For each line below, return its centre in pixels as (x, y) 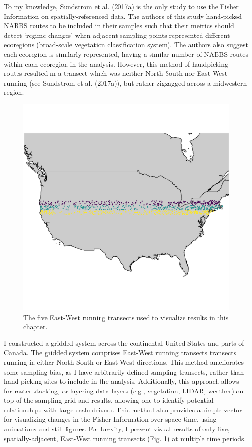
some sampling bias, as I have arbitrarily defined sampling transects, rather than (124, 371)
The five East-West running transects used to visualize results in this (126, 317)
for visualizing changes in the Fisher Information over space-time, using (110, 419)
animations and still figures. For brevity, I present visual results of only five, (117, 429)
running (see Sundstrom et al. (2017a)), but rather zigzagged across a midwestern (126, 82)
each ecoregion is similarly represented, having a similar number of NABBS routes (126, 54)
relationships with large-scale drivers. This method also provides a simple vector (123, 409)
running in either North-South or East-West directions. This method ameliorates (124, 362)
